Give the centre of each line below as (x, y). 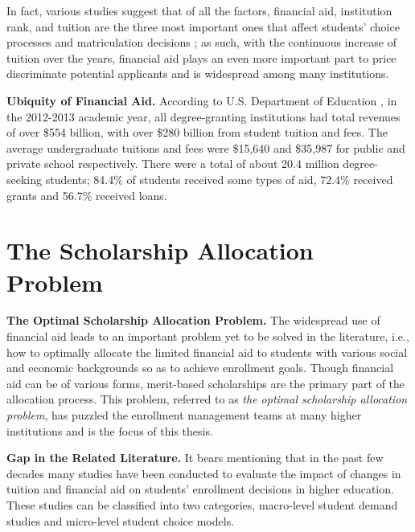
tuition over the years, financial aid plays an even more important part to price (201, 57)
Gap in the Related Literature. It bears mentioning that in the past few (195, 458)
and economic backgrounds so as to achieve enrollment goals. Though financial (200, 368)
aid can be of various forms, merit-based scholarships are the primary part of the (206, 383)
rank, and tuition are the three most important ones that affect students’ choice (203, 26)
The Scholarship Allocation (160, 250)
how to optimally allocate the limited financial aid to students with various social (207, 352)
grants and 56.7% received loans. (87, 195)
